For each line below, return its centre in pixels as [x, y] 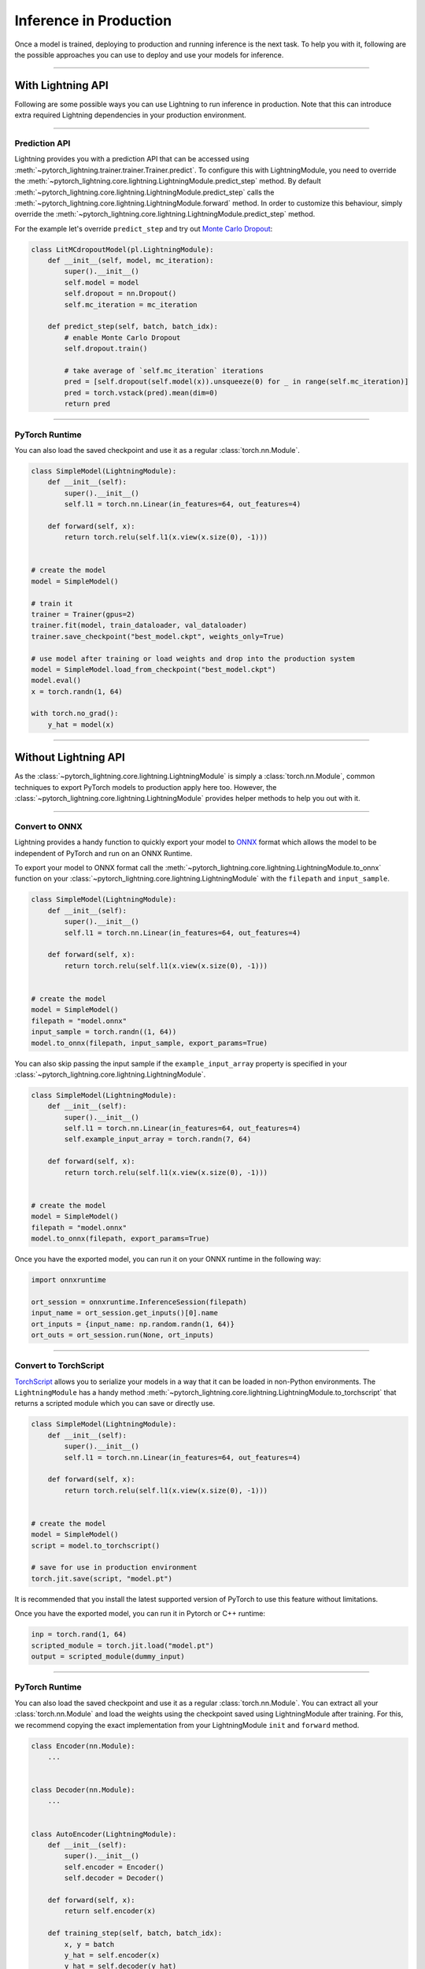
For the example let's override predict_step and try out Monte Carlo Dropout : [144, 228]
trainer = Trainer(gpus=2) [83, 614]
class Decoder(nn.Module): [83, 1790]
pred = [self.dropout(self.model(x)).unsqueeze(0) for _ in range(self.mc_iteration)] [237, 382]
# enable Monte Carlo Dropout [122, 337]
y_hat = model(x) [81, 724]
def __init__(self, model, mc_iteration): [131, 261]
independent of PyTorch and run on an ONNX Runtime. [103, 853]
